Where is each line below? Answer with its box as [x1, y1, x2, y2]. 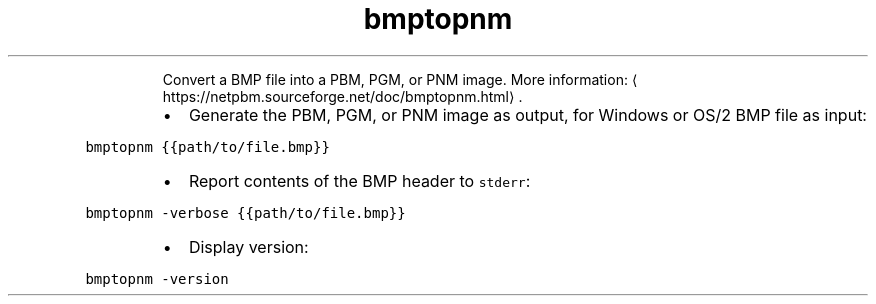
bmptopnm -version [85, 270, 229, 287]
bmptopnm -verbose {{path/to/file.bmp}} [85, 204, 406, 221]
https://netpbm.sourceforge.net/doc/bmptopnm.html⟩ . [162, 87, 523, 105]
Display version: [188, 236, 309, 257]
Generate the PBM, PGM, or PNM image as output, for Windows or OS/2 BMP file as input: [188, 104, 867, 125]
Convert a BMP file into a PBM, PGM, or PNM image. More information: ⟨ [162, 70, 638, 88]
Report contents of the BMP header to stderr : [188, 170, 531, 191]
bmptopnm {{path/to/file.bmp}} [85, 138, 330, 155]
